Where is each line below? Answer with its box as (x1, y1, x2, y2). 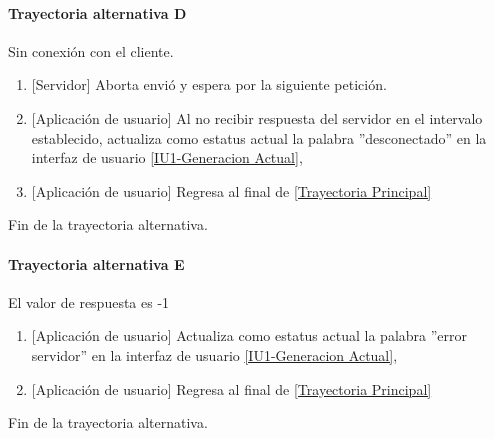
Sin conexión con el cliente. (8, 40, 174, 61)
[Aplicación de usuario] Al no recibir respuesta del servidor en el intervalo (31, 107, 483, 128)
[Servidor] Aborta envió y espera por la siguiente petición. (31, 74, 387, 95)
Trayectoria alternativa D (8, 2, 187, 23)
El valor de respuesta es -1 (8, 291, 170, 312)
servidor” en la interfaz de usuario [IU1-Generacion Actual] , (31, 344, 398, 365)
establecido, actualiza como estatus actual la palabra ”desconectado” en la (31, 127, 487, 148)
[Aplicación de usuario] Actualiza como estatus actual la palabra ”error (31, 325, 468, 346)
